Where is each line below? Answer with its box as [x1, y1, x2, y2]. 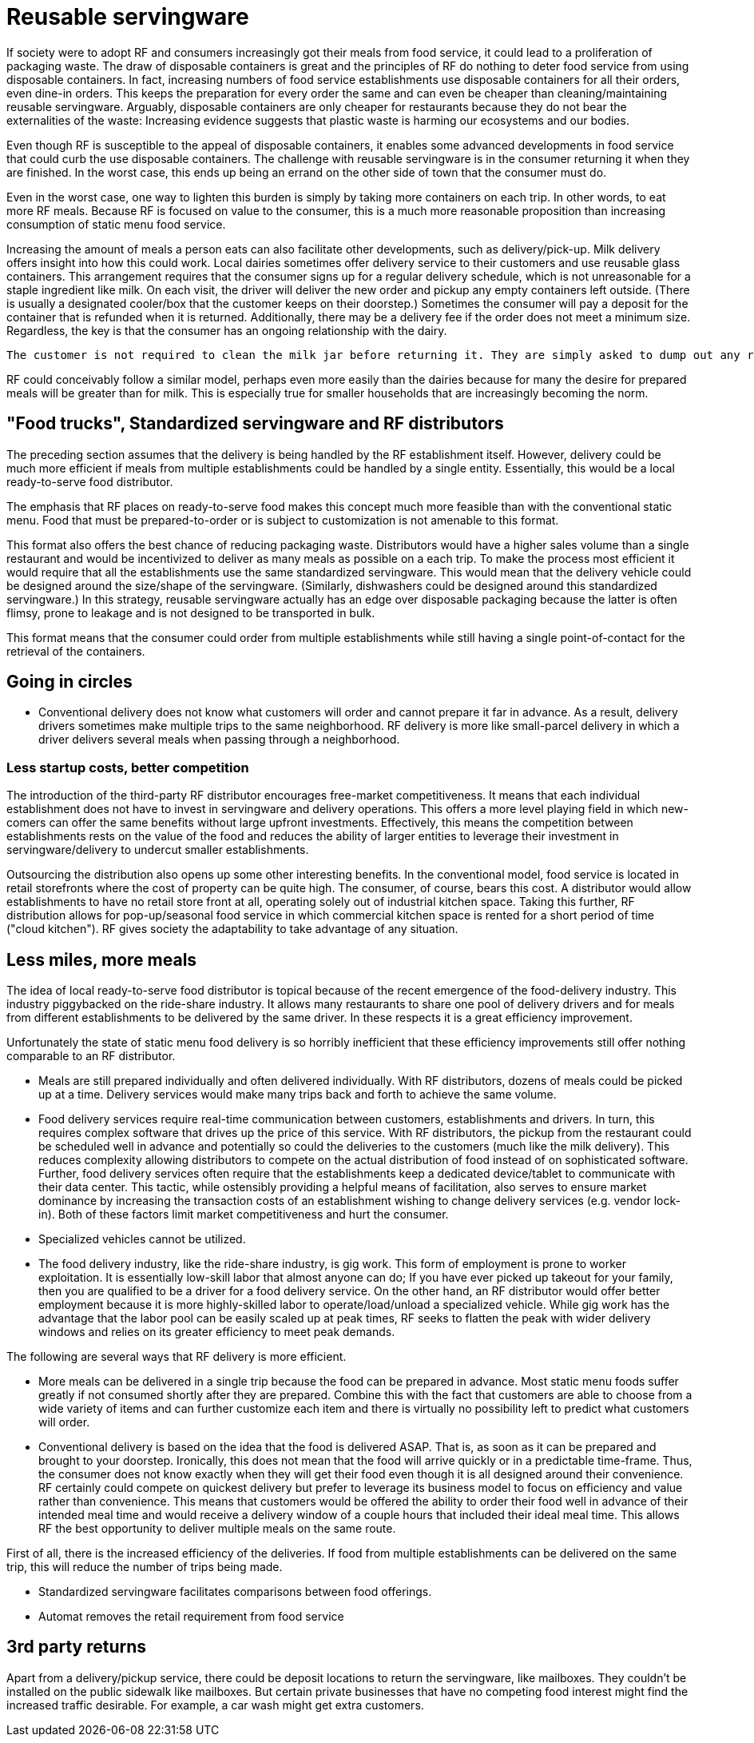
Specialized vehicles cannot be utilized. [38, 1232, 246, 1246]
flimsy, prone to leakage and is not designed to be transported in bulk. [6, 605, 375, 620]
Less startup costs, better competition [6, 759, 249, 776]
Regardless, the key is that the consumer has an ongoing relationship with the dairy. [6, 323, 447, 337]
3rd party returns [6, 1637, 147, 1657]
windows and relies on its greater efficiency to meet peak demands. [38, 1325, 395, 1339]
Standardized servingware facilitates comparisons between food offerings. [38, 1585, 432, 1599]
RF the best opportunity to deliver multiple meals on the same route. [38, 1522, 396, 1536]
